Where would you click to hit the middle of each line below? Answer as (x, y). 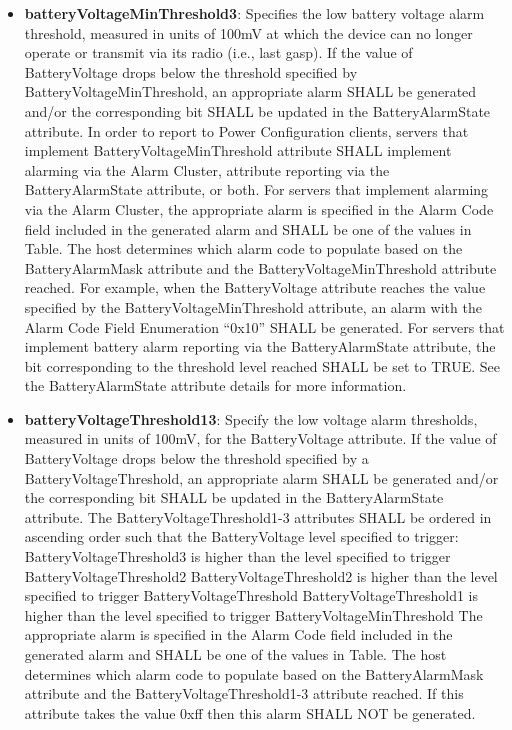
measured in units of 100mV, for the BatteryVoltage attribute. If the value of (260, 438)
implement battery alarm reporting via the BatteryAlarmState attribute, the (260, 346)
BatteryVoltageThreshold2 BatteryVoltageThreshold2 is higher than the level (261, 575)
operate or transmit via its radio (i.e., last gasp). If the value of (218, 52)
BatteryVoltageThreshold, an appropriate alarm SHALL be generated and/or (261, 477)
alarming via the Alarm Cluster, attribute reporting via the (207, 169)
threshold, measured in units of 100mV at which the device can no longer (248, 32)
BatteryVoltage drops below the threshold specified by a (196, 458)
